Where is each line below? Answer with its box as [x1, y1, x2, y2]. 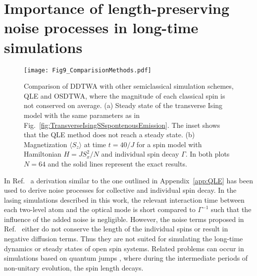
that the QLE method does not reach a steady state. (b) [24, 129, 195, 140]
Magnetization [24, 139, 67, 149]
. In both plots [185, 149, 230, 159]
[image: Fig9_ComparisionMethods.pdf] [24, 66, 152, 74]
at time [84, 139, 106, 149]
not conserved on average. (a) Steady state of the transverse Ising [24, 100, 223, 110]
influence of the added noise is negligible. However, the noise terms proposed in [4, 214, 244, 224]
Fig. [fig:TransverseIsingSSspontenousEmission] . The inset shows [24, 119, 220, 130]
